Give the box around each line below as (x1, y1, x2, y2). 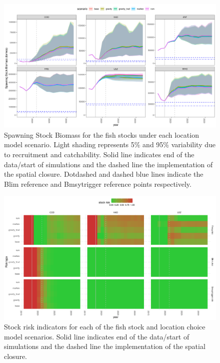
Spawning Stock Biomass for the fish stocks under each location (4, 129, 199, 140)
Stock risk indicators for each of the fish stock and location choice (4, 321, 205, 332)
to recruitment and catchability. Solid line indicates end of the (4, 149, 194, 159)
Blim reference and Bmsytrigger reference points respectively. (4, 178, 191, 189)
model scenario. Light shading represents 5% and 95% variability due (4, 139, 215, 150)
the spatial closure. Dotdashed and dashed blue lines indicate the (4, 169, 203, 179)
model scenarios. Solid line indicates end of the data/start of (4, 331, 189, 341)
